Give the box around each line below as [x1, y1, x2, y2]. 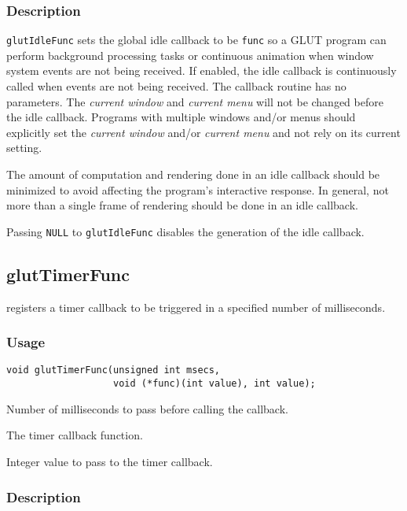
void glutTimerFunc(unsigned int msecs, [6, 365, 221, 376]
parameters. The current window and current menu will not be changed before [6, 93, 383, 109]
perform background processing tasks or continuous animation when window [6, 46, 374, 63]
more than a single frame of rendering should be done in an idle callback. [6, 197, 358, 213]
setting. [6, 139, 42, 156]
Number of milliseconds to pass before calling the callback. [6, 400, 288, 417]
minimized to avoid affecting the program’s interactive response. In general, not [6, 181, 389, 198]
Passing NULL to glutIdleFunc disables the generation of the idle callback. [6, 223, 365, 239]
